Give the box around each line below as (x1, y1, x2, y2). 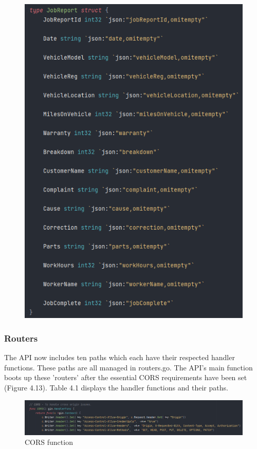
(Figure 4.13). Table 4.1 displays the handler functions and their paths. (4, 382, 228, 392)
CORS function (25, 437, 73, 447)
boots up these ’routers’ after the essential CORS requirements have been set (4, 372, 247, 383)
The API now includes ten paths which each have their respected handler (4, 352, 235, 363)
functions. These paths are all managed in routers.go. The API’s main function (4, 362, 253, 372)
